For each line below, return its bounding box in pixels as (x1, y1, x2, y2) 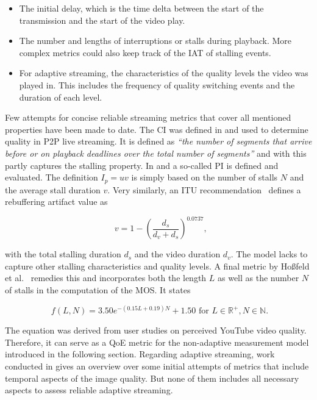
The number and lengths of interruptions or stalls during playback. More (19, 34, 292, 47)
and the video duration (134, 248, 221, 260)
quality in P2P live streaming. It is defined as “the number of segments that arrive (5, 135, 312, 148)
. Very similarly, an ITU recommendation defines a (107, 183, 301, 196)
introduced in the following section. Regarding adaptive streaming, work (5, 348, 275, 360)
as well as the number (218, 271, 299, 284)
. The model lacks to (230, 248, 308, 260)
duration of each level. (19, 90, 102, 103)
